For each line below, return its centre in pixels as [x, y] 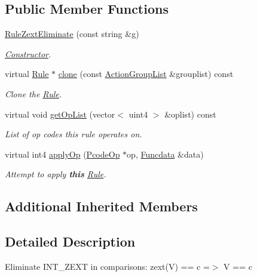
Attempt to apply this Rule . [56, 174]
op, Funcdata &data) [165, 154]
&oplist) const [190, 114]
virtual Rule [27, 74]
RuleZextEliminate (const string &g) [72, 34]
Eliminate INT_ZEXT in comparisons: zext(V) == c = [107, 266]
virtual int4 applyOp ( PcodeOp [62, 154]
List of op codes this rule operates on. [74, 134]
